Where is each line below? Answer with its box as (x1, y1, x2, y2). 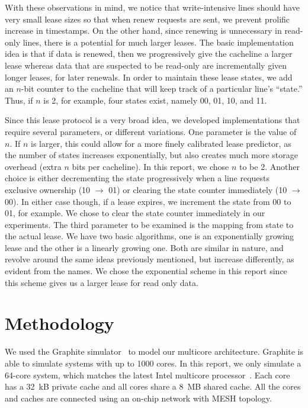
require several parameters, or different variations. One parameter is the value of (5, 125, 297, 137)
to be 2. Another (239, 160, 300, 172)
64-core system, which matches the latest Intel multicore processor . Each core (5, 368, 290, 381)
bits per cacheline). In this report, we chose (72, 160, 229, 172)
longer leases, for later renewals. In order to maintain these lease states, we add (5, 70, 293, 83)
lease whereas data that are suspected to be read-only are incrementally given (5, 59, 287, 71)
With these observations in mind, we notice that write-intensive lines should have (5, 1, 300, 13)
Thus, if (5, 94, 33, 106)
